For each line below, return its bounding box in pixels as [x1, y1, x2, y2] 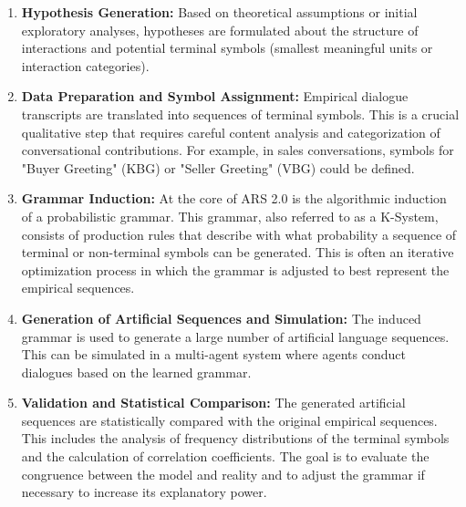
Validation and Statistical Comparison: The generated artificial [21, 393, 406, 412]
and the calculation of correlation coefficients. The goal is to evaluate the [21, 447, 430, 466]
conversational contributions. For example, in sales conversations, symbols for [21, 140, 454, 160]
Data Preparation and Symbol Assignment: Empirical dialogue [21, 87, 409, 106]
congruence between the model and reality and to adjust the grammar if [21, 464, 425, 483]
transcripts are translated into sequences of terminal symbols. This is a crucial [21, 104, 460, 123]
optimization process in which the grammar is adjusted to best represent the [21, 260, 450, 279]
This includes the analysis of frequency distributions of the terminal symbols [21, 429, 450, 448]
